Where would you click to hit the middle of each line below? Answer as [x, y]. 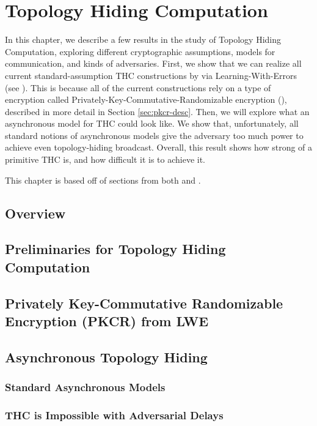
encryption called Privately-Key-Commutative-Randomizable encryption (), [146, 99]
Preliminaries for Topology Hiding [115, 249]
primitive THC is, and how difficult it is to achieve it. [105, 159]
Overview [35, 213]
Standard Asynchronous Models [85, 387]
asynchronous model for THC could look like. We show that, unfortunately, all [152, 123]
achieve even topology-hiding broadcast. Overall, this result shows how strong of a [159, 147]
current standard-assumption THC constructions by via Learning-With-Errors [151, 75]
